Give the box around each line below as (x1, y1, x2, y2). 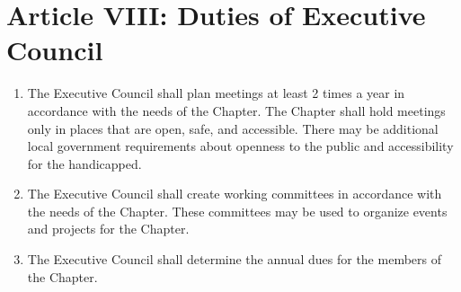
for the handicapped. (27, 154, 142, 173)
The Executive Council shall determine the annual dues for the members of (27, 250, 441, 269)
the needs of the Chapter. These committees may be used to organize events (27, 201, 448, 220)
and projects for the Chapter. (27, 219, 190, 238)
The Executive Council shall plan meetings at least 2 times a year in (27, 84, 405, 102)
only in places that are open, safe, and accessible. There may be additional (27, 119, 439, 137)
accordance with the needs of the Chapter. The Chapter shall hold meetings (27, 101, 446, 119)
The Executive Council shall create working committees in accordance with (27, 184, 442, 203)
